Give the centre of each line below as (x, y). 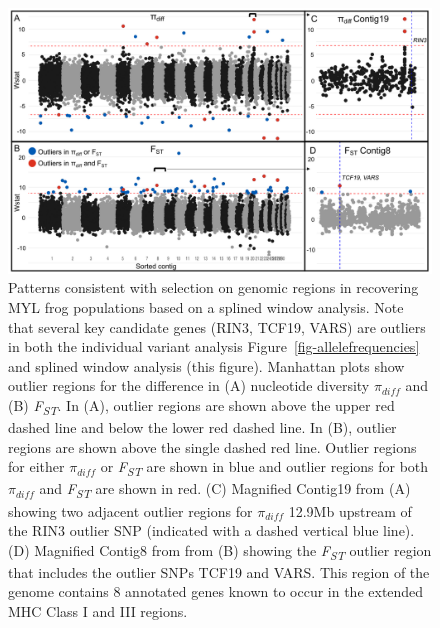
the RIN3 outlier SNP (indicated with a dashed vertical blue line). (211, 530)
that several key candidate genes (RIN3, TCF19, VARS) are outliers (217, 326)
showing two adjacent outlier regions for (130, 510)
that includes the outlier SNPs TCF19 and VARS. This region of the (219, 571)
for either (36, 466)
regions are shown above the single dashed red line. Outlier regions (212, 446)
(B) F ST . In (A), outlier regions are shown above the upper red (201, 406)
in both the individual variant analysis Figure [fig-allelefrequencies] (214, 346)
